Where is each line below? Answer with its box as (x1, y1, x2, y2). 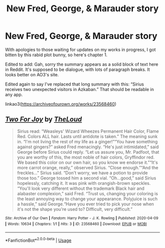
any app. (5, 91, 23, 97)
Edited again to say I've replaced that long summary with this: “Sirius (5, 81, 144, 87)
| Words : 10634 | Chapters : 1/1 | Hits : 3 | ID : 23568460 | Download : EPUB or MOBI (5, 222, 147, 226)
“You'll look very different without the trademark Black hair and (17, 185, 145, 191)
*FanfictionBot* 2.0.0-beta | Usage (5, 237, 72, 243)
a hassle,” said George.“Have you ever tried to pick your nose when (17, 201, 154, 207)
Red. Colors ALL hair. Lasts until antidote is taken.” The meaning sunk (17, 133, 158, 139)
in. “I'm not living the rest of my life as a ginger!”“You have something (17, 138, 158, 144)
